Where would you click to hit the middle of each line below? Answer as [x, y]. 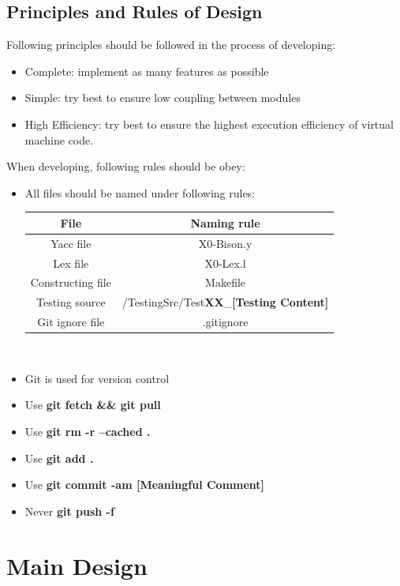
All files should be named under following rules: [140, 192]
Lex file [71, 263]
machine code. [59, 139]
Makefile [226, 282]
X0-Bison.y [225, 243]
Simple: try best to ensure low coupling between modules [163, 98]
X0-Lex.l [225, 263]
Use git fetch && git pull [93, 405]
